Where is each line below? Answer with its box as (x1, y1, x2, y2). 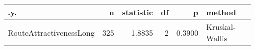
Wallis (206, 32, 228, 44)
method (206, 6, 236, 18)
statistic (122, 6, 153, 18)
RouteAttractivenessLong (8, 26, 95, 38)
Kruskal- (206, 21, 236, 32)
